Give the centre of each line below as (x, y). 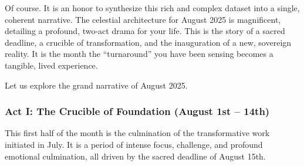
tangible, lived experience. (51, 65)
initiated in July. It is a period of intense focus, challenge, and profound (134, 144)
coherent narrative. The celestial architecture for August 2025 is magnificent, (143, 19)
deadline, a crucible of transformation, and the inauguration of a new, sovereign (148, 42)
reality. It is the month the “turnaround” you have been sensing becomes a (139, 54)
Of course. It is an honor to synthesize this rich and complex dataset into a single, (152, 8)
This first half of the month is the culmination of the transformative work (137, 133)
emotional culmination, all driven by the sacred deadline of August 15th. (135, 156)
